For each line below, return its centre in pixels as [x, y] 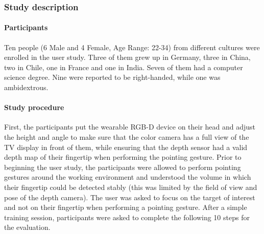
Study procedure [34, 107]
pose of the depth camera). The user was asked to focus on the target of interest [130, 197]
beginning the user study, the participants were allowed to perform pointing [123, 167]
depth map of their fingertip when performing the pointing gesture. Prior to [123, 157]
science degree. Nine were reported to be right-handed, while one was [112, 77]
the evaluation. [27, 227]
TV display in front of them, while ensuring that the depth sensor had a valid [126, 147]
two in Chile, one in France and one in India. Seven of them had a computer [124, 67]
